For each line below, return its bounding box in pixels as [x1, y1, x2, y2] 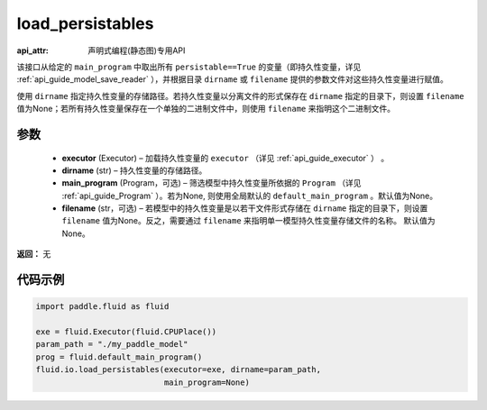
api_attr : [16, 45, 50, 56]
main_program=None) [163, 377, 250, 387]
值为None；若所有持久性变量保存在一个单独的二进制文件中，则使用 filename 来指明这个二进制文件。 [16, 104, 396, 114]
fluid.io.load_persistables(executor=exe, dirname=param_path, [35, 365, 322, 375]
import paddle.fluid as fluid [35, 302, 170, 312]
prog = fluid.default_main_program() [35, 351, 203, 362]
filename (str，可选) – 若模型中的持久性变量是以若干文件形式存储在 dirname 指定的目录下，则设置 [61, 203, 428, 214]
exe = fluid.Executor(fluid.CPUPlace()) [35, 327, 216, 337]
